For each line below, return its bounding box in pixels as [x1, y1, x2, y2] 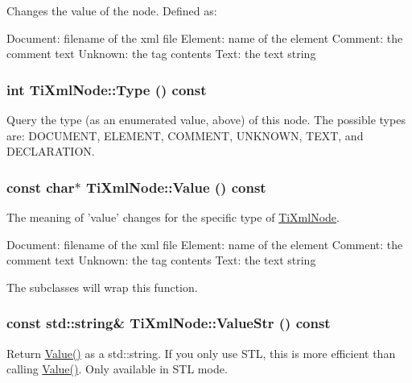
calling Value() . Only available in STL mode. [6, 360, 228, 377]
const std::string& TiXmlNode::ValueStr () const [6, 313, 331, 333]
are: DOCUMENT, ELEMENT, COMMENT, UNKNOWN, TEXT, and [6, 127, 364, 144]
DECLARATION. [6, 143, 95, 160]
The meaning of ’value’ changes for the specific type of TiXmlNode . [6, 209, 340, 225]
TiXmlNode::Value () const [85, 177, 266, 197]
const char [6, 177, 75, 197]
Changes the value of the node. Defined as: [6, 2, 217, 19]
